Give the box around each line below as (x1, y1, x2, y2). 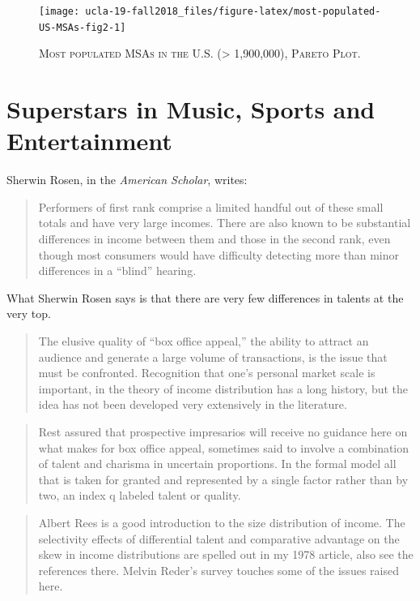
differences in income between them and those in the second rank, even (38, 230, 391, 247)
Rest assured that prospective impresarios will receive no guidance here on (38, 423, 408, 440)
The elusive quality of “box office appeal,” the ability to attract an (38, 332, 369, 349)
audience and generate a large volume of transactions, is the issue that (38, 348, 388, 365)
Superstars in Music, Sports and (6, 92, 375, 126)
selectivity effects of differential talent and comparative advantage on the (38, 530, 400, 547)
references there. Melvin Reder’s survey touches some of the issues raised (38, 561, 399, 578)
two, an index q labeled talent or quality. (38, 487, 241, 504)
